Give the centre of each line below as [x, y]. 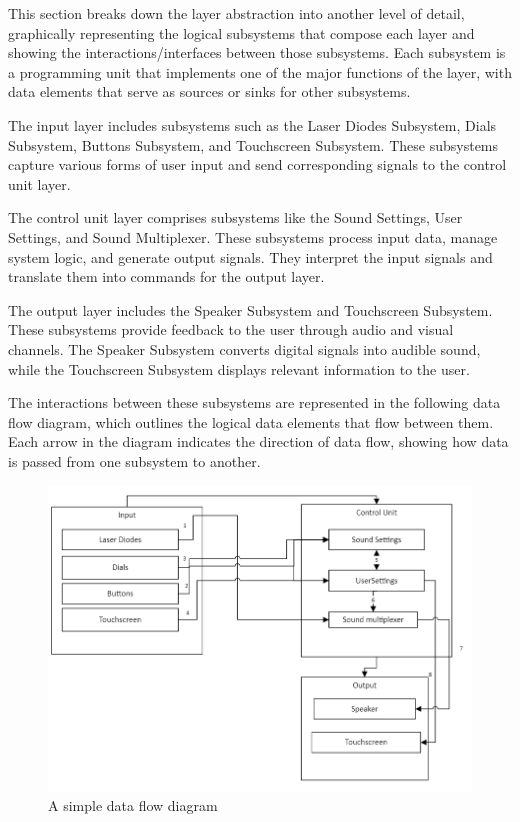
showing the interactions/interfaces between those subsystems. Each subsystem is [257, 52]
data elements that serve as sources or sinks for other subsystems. [209, 91]
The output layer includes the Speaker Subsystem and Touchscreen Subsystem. [250, 309]
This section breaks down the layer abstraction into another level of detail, [236, 13]
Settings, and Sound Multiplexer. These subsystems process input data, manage [253, 236]
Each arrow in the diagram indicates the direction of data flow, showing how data [258, 441]
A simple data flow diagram [133, 805]
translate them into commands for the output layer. [166, 276]
